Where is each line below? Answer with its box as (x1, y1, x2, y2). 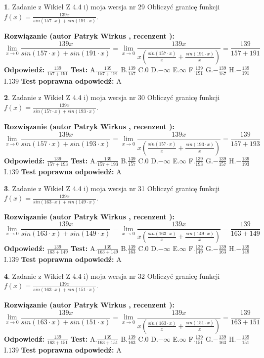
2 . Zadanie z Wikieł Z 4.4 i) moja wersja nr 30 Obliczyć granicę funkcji (4, 92, 220, 102)
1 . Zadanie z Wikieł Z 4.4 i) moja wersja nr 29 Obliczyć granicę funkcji (4, 1, 220, 11)
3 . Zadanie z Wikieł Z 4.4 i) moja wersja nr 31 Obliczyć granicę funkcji (4, 183, 220, 193)
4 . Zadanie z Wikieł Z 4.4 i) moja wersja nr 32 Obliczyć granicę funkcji (4, 270, 220, 281)
